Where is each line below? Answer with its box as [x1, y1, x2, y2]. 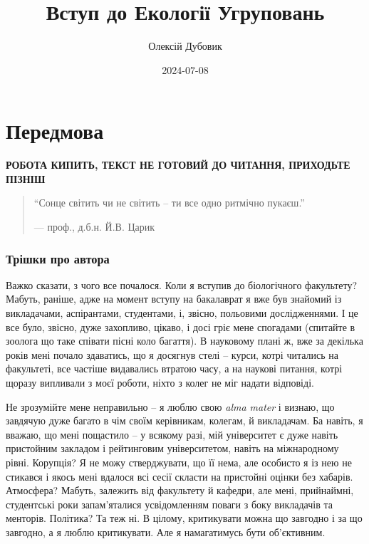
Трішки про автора [6, 249, 110, 267]
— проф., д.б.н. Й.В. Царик [33, 219, 155, 234]
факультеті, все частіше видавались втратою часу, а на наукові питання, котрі [6, 361, 343, 376]
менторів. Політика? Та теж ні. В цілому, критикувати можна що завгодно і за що [6, 511, 363, 525]
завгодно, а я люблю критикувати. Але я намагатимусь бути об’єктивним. [6, 524, 326, 539]
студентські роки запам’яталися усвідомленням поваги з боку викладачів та [6, 496, 333, 511]
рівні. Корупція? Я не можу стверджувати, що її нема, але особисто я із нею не [6, 454, 352, 469]
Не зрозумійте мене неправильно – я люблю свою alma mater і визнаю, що [6, 399, 335, 414]
